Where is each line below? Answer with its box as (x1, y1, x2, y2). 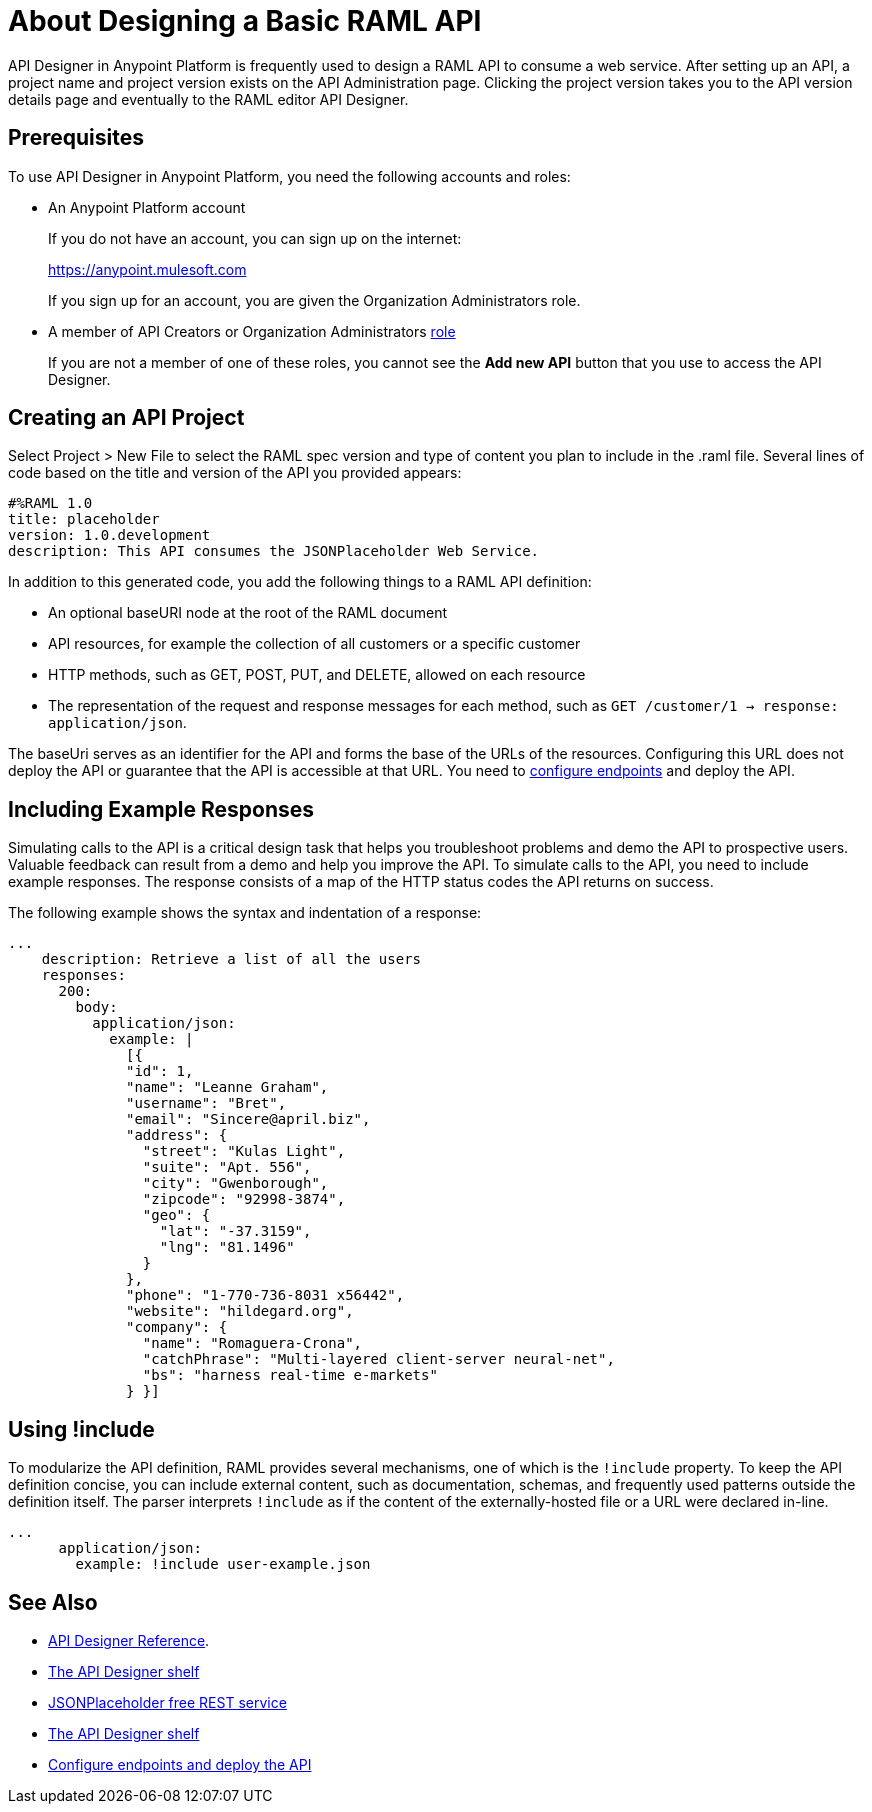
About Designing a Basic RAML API (8, 4, 482, 38)
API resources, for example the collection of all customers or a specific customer (48, 635, 581, 653)
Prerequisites (8, 125, 144, 151)
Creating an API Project (8, 405, 245, 431)
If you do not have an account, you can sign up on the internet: (48, 229, 462, 247)
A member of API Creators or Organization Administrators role (48, 322, 456, 340)
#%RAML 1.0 (8, 495, 93, 512)
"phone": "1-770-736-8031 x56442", (126, 1287, 405, 1304)
